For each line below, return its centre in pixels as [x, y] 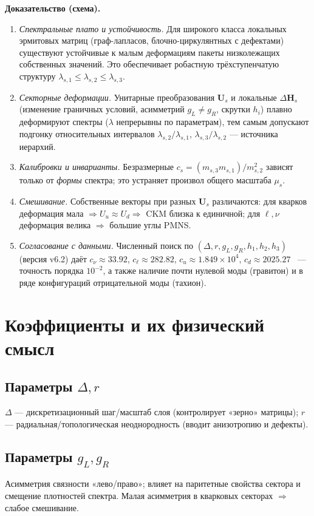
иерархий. [37, 146]
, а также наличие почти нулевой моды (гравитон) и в [203, 270]
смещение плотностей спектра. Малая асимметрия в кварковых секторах [139, 496]
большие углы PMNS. [150, 225]
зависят [279, 167]
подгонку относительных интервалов [87, 133]
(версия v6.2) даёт [53, 258]
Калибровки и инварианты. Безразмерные [97, 167]
